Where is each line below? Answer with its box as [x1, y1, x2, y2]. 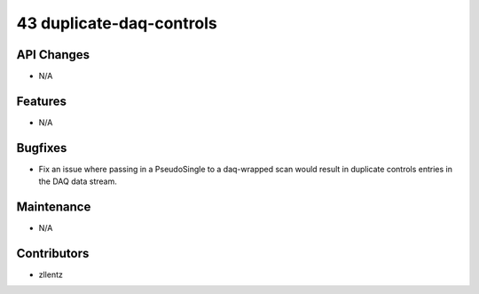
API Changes [16, 47, 90, 62]
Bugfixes [16, 140, 67, 155]
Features [16, 93, 67, 108]
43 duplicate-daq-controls [16, 13, 217, 33]
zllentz [38, 269, 64, 280]
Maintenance [16, 200, 91, 215]
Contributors [16, 245, 90, 261]
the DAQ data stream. [38, 176, 117, 187]
